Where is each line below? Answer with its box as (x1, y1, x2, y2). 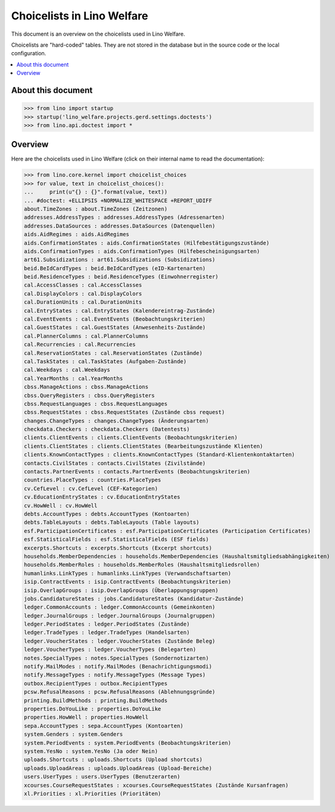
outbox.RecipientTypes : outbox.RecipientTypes (24, 680, 167, 687)
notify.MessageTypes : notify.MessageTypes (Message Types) (24, 672, 206, 678)
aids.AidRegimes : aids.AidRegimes (24, 231, 129, 238)
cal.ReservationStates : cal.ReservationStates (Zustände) (24, 349, 203, 357)
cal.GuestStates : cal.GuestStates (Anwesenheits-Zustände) (24, 324, 206, 331)
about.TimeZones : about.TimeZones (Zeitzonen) (24, 205, 167, 212)
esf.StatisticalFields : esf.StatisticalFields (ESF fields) (24, 536, 209, 543)
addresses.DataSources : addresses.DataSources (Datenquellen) (24, 222, 216, 229)
